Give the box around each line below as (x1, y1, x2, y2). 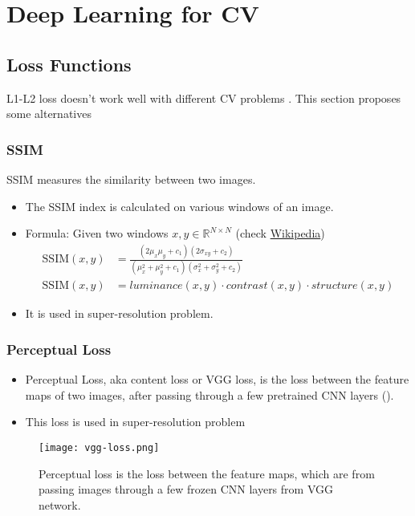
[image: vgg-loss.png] (39, 442, 160, 454)
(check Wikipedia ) (235, 225, 325, 242)
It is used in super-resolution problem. (25, 305, 214, 322)
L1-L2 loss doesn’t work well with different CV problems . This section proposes (6, 89, 401, 106)
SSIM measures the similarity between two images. (6, 170, 256, 187)
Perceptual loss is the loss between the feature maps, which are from (39, 465, 375, 481)
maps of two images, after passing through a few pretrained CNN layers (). (25, 386, 394, 403)
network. (39, 496, 81, 513)
